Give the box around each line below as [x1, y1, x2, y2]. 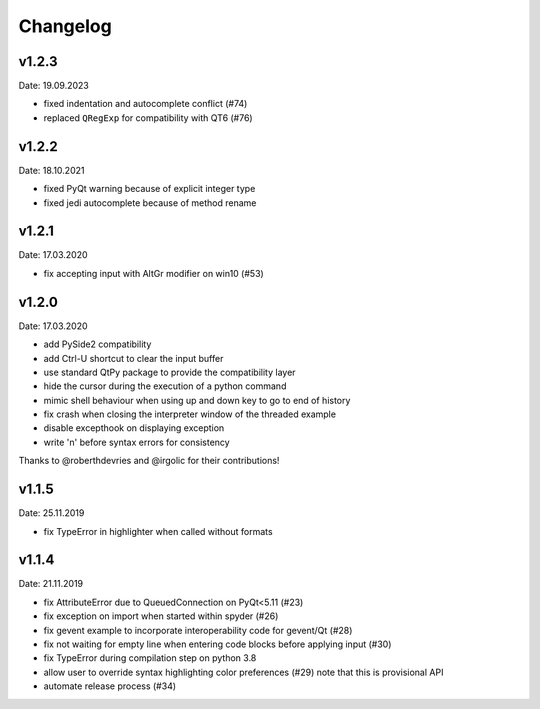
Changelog [18, 15, 112, 37]
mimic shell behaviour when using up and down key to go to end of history [43, 394, 351, 406]
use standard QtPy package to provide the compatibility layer [43, 366, 296, 378]
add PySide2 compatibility [43, 338, 152, 350]
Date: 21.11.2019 [18, 578, 84, 590]
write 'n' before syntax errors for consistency [43, 436, 230, 448]
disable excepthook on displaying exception [43, 422, 225, 434]
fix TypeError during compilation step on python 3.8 [43, 652, 257, 664]
